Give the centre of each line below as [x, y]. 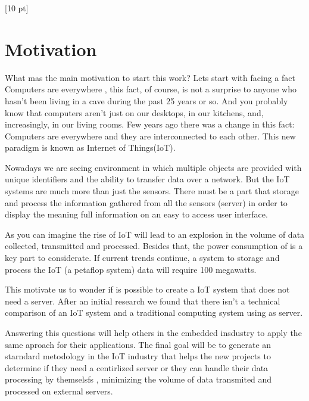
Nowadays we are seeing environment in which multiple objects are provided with [153, 167]
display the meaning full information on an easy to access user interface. [136, 214]
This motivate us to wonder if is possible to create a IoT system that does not [147, 289]
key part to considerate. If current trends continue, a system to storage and [142, 258]
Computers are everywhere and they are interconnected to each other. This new [150, 136]
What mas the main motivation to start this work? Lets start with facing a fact [150, 77]
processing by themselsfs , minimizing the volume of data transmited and [138, 379]
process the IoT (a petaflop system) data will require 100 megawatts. [131, 269]
